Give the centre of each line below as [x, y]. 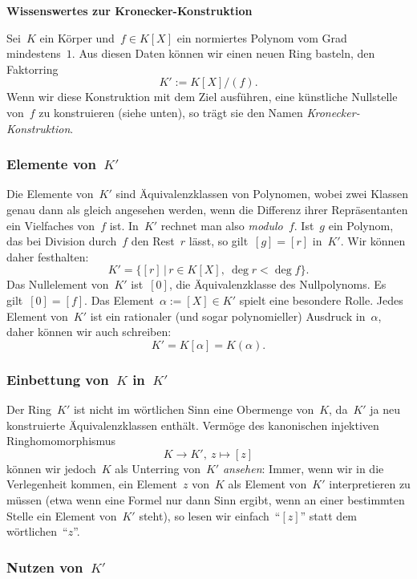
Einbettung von [58, 379]
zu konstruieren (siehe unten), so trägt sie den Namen [171, 112]
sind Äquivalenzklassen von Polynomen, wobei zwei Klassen [262, 194]
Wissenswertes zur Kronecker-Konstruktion [130, 10]
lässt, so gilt [219, 241]
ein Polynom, [361, 225]
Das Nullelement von [58, 284]
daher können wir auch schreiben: [89, 332]
